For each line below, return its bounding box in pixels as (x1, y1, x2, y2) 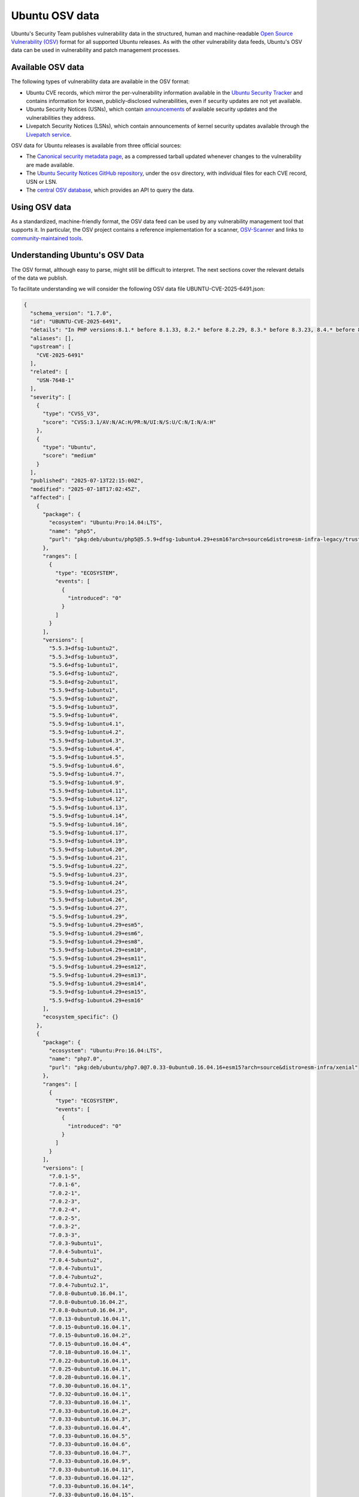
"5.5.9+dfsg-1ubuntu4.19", (48, 838, 128, 844)
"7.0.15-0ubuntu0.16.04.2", (48, 1332, 132, 1339)
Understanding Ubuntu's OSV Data (11, 250, 144, 260)
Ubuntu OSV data (11, 9, 100, 22)
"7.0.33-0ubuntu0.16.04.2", (48, 1407, 132, 1414)
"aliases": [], (30, 335, 75, 341)
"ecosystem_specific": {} (42, 1014, 119, 1020)
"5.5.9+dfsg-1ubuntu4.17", (48, 829, 128, 836)
